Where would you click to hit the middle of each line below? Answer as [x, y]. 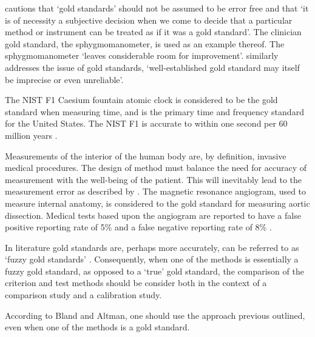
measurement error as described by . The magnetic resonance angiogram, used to [156, 191]
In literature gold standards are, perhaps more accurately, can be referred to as [152, 247]
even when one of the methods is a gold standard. [97, 327]
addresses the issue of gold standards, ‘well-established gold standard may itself [152, 67]
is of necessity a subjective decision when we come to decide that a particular [149, 20]
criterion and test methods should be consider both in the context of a [136, 283]
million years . [31, 135]
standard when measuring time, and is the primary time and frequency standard [154, 111]
